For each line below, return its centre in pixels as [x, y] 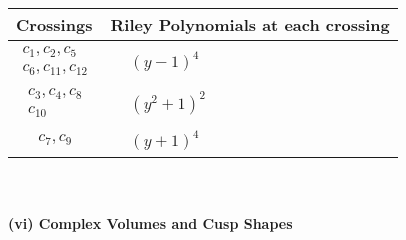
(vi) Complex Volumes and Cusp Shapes [150, 222]
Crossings [54, 24]
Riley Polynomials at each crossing [250, 24]
